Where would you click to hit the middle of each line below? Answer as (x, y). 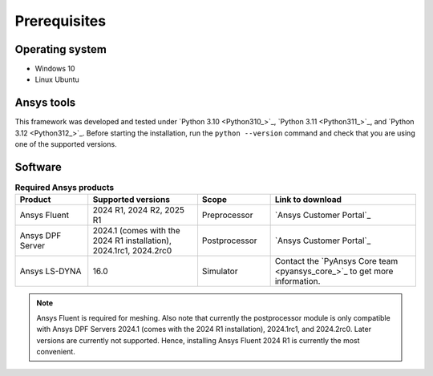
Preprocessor (227, 215)
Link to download (308, 200)
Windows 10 (55, 69)
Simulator (220, 271)
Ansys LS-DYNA (51, 271)
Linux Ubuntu (57, 79)
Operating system (61, 49)
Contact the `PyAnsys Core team (336, 261)
